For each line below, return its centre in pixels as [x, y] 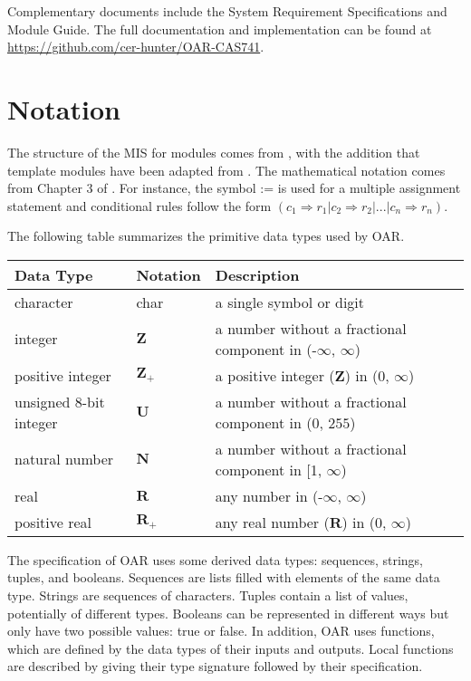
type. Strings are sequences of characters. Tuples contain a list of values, [208, 595]
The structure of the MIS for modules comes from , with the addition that [214, 152]
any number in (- [269, 495]
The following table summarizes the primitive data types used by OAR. [206, 236]
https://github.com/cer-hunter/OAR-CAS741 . [136, 47]
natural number [64, 459]
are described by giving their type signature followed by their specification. [215, 666]
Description [257, 274]
